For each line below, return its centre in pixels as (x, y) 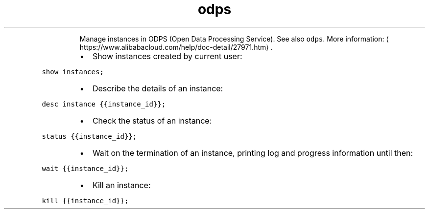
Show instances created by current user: (167, 56)
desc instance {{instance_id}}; (104, 104)
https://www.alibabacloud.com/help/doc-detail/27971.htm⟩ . (176, 47)
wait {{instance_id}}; (85, 168)
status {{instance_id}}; (89, 136)
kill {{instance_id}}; (85, 201)
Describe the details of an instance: (158, 88)
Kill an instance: (121, 185)
